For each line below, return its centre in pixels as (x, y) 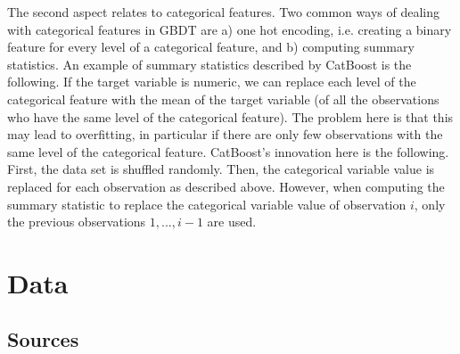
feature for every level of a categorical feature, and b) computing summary (211, 47)
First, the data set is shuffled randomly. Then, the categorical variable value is (221, 169)
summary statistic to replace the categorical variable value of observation (207, 204)
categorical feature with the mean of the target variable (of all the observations (223, 99)
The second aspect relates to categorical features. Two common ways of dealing (223, 12)
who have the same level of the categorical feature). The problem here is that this (230, 116)
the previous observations (77, 222)
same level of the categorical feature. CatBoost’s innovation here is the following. (228, 151)
